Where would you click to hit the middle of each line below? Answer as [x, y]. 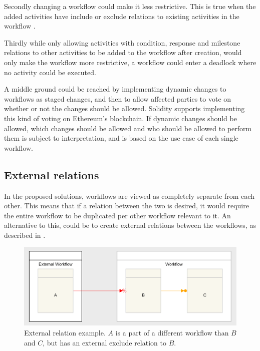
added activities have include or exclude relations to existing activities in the [122, 16]
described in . [25, 235]
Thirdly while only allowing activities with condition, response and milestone [122, 42]
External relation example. [65, 332]
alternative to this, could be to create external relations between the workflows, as [130, 225]
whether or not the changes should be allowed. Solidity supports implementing [124, 108]
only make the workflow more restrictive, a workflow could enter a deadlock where [130, 62]
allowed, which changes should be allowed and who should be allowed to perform [128, 128]
